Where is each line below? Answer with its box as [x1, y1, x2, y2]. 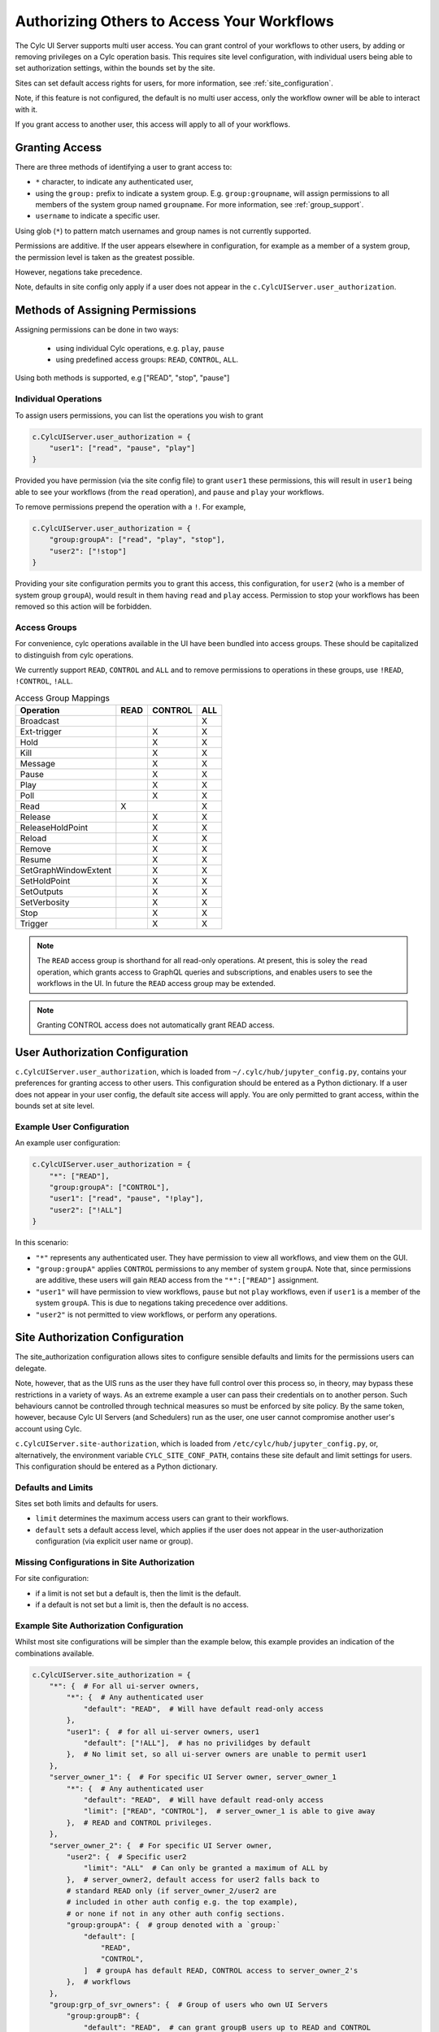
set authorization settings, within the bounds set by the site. [15, 63, 215, 73]
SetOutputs [20, 886, 64, 897]
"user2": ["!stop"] [49, 546, 128, 556]
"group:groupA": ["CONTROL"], [49, 1183, 170, 1192]
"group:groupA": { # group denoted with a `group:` [66, 1921, 281, 1930]
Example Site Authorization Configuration [15, 1620, 184, 1631]
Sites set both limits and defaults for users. [15, 1499, 159, 1509]
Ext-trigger [20, 726, 62, 737]
